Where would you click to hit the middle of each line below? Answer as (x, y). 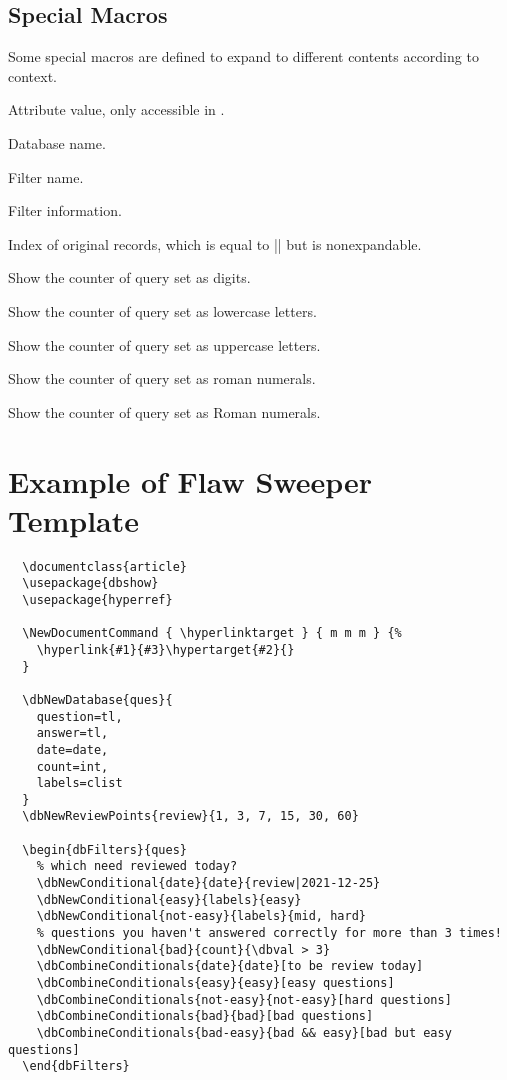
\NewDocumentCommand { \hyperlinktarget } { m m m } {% (212, 633)
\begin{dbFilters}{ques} (104, 849)
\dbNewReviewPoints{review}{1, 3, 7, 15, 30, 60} (190, 816)
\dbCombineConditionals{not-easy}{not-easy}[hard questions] (244, 999)
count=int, (72, 766)
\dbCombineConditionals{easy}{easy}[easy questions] (215, 983)
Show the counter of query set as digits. (129, 277)
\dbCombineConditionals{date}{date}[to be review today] (230, 966)
